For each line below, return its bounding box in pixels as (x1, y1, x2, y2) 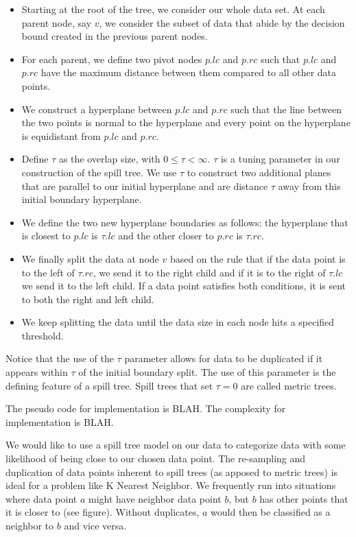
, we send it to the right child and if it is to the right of (93, 265, 326, 279)
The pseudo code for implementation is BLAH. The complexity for (5, 401, 286, 416)
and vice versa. (64, 518, 127, 532)
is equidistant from (21, 128, 101, 143)
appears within (5, 365, 68, 379)
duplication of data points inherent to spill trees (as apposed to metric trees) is (5, 464, 338, 479)
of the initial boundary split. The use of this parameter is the (78, 365, 336, 379)
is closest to (21, 228, 71, 243)
